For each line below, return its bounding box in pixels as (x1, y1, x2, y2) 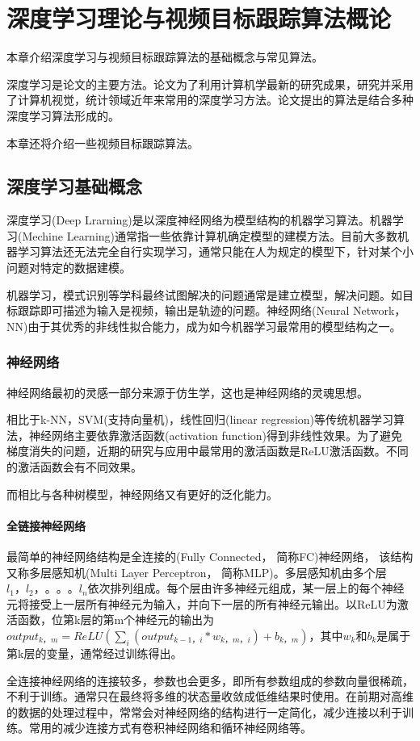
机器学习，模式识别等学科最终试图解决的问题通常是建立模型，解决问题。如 (6, 286, 402, 303)
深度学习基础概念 (6, 174, 142, 199)
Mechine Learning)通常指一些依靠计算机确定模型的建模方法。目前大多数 (22, 227, 398, 244)
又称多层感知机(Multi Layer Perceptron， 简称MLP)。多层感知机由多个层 (6, 563, 387, 580)
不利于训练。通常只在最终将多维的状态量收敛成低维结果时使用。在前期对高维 (6, 688, 414, 705)
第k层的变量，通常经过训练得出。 (6, 645, 183, 661)
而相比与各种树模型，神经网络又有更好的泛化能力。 (6, 485, 278, 502)
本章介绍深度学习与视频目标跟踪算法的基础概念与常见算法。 (6, 48, 323, 65)
